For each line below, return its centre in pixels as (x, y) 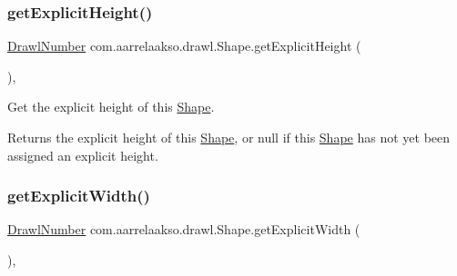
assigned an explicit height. (83, 155)
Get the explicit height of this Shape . (111, 107)
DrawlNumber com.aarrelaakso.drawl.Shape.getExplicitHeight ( (184, 46)
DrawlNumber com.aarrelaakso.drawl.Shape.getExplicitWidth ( (184, 229)
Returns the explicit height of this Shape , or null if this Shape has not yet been (229, 137)
